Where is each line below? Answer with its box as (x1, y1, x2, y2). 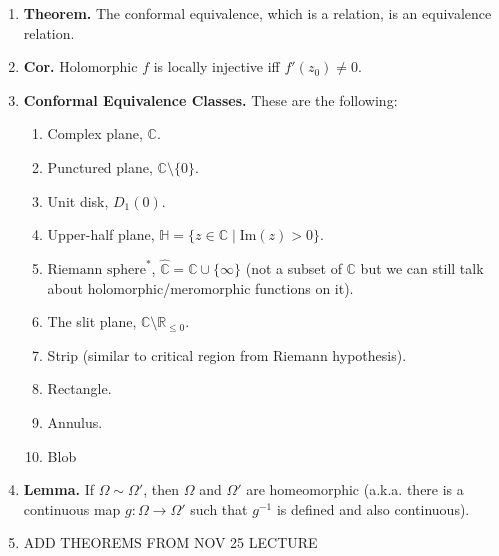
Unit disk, (47, 190, 109, 211)
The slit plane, (47, 311, 137, 332)
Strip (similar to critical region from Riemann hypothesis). (47, 344, 407, 365)
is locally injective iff (153, 56, 280, 77)
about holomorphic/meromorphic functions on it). (47, 277, 354, 298)
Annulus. (47, 411, 103, 432)
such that (190, 498, 248, 519)
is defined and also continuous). (276, 498, 470, 519)
